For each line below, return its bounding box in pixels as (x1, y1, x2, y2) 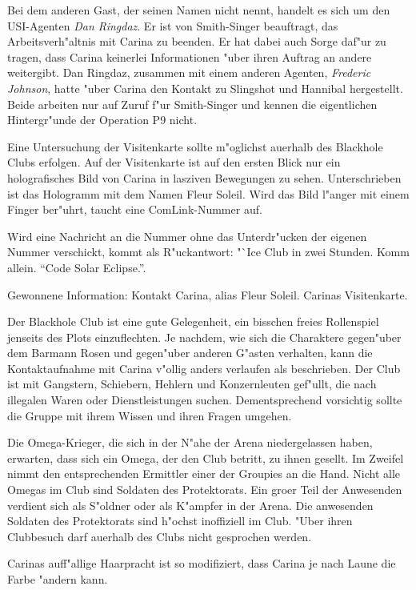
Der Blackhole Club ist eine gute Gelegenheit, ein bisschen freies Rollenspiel (7, 313, 379, 330)
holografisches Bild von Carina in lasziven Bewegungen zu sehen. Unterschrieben (7, 169, 402, 186)
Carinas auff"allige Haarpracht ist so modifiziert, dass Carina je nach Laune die (7, 555, 396, 572)
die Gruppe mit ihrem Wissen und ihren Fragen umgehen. (7, 407, 292, 423)
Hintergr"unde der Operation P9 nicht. (7, 111, 198, 128)
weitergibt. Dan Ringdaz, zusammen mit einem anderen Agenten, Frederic (7, 64, 371, 81)
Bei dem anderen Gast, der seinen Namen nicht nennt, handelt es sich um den (7, 2, 390, 18)
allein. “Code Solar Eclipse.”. (7, 259, 146, 275)
